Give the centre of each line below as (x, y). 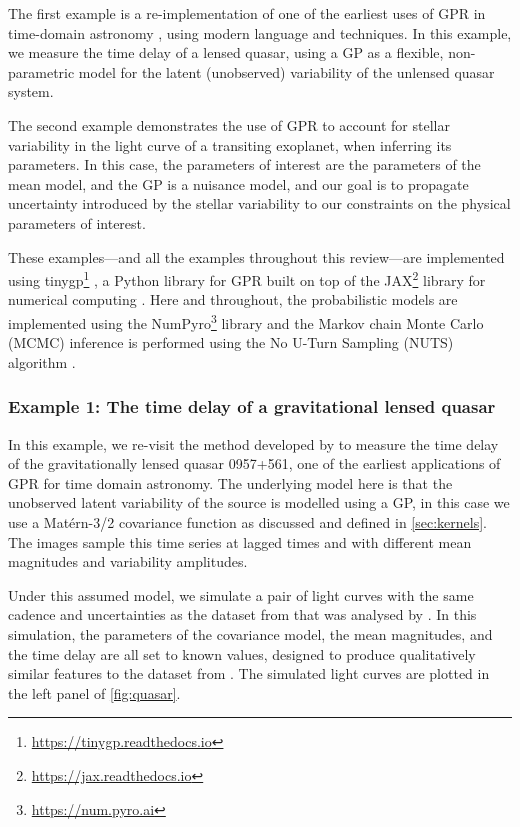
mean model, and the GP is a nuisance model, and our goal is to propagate (238, 183)
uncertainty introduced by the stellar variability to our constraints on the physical (259, 203)
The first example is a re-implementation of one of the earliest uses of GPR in (247, 13)
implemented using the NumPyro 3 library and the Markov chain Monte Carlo (246, 321)
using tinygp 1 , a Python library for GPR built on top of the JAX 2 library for (247, 278)
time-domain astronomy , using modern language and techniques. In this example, (260, 32)
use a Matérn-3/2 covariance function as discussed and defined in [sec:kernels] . (247, 522)
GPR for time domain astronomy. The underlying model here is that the (230, 482)
